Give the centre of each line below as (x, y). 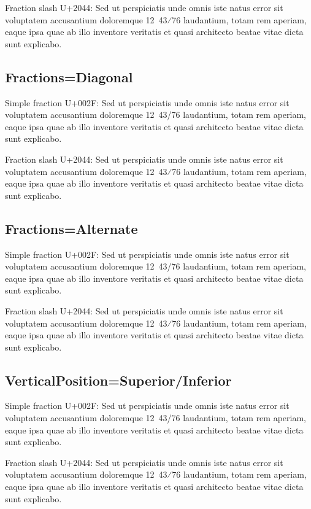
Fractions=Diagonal (69, 76)
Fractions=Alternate (71, 228)
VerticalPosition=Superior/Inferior (118, 380)
